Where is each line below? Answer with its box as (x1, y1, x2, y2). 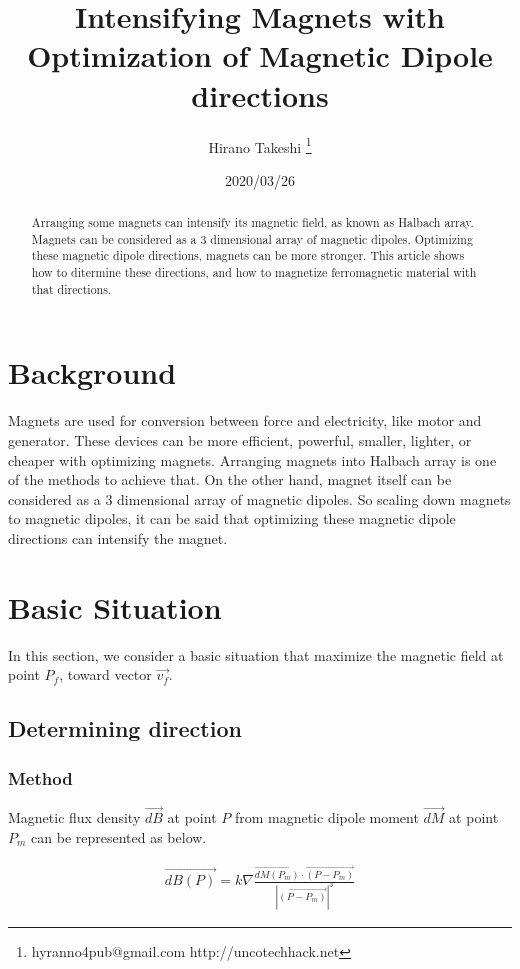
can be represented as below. (31, 826, 207, 847)
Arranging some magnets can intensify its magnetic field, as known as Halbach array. (31, 214, 474, 231)
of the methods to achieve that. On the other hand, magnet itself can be (8, 469, 452, 490)
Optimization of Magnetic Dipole (27, 35, 493, 76)
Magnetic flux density (8, 807, 141, 828)
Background (8, 352, 177, 393)
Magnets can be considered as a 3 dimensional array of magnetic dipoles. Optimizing (31, 230, 473, 247)
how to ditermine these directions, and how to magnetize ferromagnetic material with (31, 264, 477, 281)
